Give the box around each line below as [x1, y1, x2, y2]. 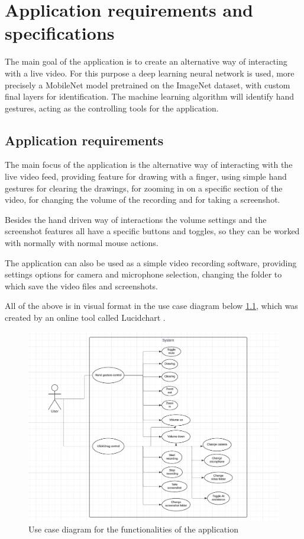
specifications [5, 21, 115, 45]
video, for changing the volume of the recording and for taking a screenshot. [5, 193, 280, 206]
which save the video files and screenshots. [5, 279, 158, 292]
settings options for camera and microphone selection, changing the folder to [5, 268, 282, 280]
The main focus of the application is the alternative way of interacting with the [5, 158, 293, 171]
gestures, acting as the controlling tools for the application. [5, 101, 219, 114]
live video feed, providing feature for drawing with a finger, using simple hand [5, 170, 287, 183]
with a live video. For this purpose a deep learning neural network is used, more [5, 66, 295, 79]
